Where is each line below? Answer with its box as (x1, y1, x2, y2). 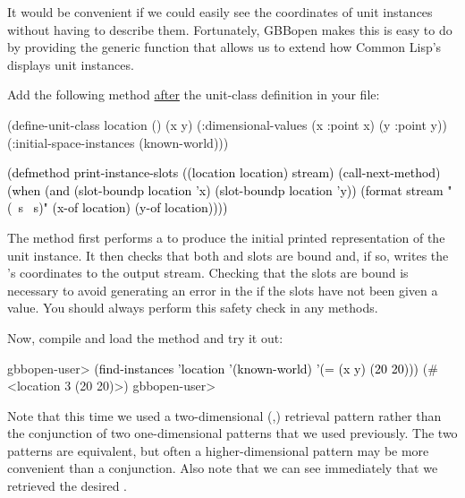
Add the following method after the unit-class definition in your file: (7, 85, 380, 104)
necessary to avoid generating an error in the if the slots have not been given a (7, 280, 438, 299)
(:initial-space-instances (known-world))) (7, 133, 229, 151)
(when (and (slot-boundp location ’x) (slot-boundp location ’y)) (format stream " (7, 180, 452, 199)
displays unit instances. (7, 55, 134, 73)
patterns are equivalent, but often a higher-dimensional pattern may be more (7, 441, 429, 459)
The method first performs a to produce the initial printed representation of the (7, 228, 445, 246)
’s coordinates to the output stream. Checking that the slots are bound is (7, 263, 409, 282)
